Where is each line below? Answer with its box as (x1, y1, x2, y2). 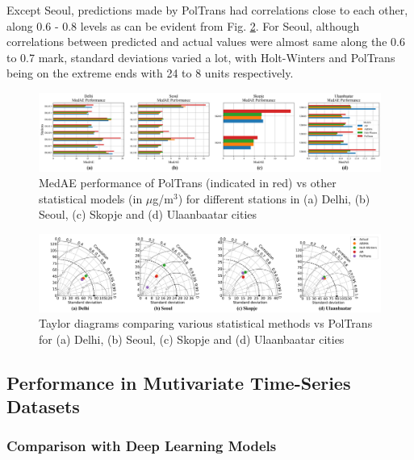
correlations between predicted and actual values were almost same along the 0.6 (6, 33, 405, 50)
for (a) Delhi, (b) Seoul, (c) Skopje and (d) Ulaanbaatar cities (39, 330, 345, 347)
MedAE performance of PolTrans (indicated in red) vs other (39, 174, 337, 191)
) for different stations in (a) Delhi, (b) (178, 190, 370, 207)
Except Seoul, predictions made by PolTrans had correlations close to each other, (6, 2, 408, 18)
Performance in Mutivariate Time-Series (6, 370, 351, 395)
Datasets (6, 394, 80, 419)
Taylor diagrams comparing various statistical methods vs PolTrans (39, 315, 373, 332)
